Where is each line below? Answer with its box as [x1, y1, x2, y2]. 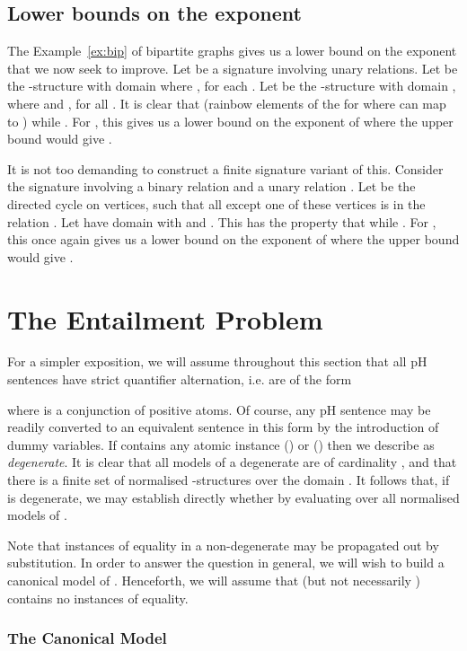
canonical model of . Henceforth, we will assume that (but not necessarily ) [7, 570, 421, 589]
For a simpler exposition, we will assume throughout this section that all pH [7, 352, 427, 371]
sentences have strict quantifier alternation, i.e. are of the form [7, 370, 352, 389]
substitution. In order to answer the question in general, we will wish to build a [7, 553, 445, 572]
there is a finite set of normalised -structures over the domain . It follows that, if [7, 471, 450, 489]
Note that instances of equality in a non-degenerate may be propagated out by [7, 535, 439, 554]
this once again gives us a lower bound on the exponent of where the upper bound [7, 230, 460, 249]
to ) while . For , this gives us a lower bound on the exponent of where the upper [7, 111, 454, 130]
